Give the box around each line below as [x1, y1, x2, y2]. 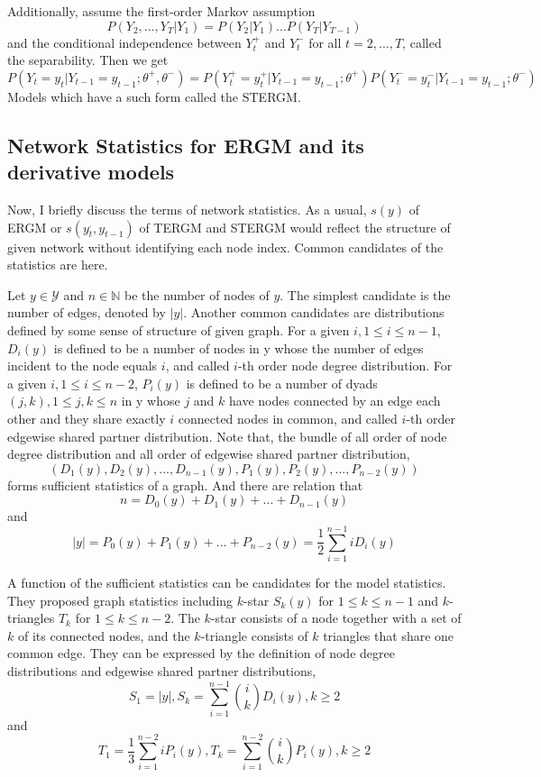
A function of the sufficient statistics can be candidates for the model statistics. [7, 573, 446, 591]
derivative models [7, 158, 175, 186]
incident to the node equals [7, 356, 158, 375]
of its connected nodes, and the [17, 626, 190, 644]
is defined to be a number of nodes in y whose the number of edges [53, 338, 424, 357]
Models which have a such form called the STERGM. [7, 87, 301, 105]
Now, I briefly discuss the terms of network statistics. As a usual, [7, 199, 367, 218]
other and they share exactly [7, 408, 166, 427]
